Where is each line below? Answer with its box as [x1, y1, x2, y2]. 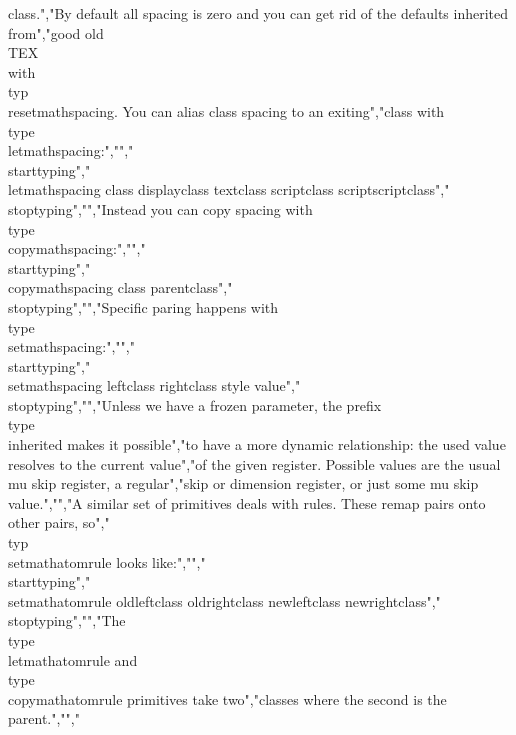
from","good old [8, 22, 104, 43]
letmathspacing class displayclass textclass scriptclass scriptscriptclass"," [8, 179, 450, 200]
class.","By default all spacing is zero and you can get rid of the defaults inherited [8, 3, 509, 23]
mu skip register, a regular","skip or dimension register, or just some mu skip [8, 473, 479, 494]
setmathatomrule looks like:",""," [8, 551, 206, 572]
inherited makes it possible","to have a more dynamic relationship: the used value [8, 434, 506, 455]
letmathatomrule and [8, 649, 138, 670]
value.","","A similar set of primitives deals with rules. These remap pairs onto [8, 492, 486, 513]
